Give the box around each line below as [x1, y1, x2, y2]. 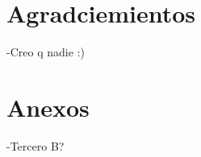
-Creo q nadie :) [6, 43, 85, 60]
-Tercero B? [6, 137, 65, 154]
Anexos [6, 90, 90, 123]
